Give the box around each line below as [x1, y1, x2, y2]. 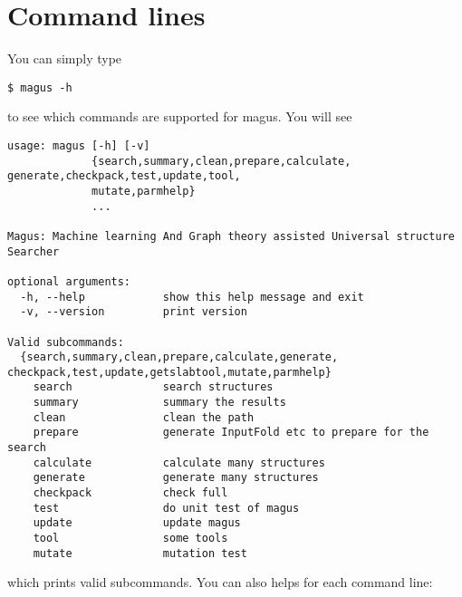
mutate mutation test [33, 546, 247, 560]
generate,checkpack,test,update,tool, [7, 169, 241, 183]
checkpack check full [33, 486, 228, 500]
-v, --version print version [20, 305, 247, 319]
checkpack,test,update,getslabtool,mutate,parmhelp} [7, 365, 332, 379]
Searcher [7, 245, 60, 258]
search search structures [33, 380, 274, 394]
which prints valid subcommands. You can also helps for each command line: [7, 573, 433, 592]
